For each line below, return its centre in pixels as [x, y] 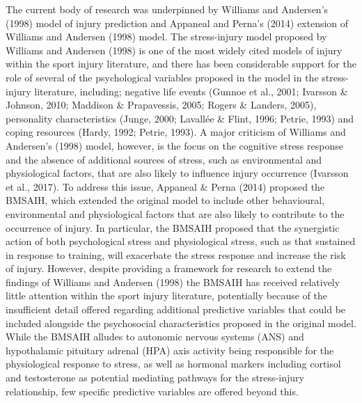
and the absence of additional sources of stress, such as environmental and [164, 159]
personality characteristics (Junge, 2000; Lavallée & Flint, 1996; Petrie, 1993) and [180, 118]
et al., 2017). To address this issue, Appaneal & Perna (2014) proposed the [165, 186]
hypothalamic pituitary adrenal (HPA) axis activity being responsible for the [170, 350]
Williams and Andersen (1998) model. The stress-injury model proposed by [166, 37]
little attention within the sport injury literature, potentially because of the [166, 295]
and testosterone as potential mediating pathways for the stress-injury [155, 378]
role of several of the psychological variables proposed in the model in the [162, 77]
